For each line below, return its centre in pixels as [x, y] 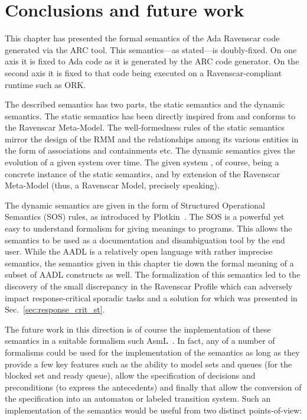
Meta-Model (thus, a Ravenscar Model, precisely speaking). [112, 185]
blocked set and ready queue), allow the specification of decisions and [130, 375]
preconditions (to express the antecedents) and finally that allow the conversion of [153, 387]
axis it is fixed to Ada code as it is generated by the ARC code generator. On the [152, 61]
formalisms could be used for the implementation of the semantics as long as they [152, 352]
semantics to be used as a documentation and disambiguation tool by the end [145, 240]
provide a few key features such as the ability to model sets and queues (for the [148, 364]
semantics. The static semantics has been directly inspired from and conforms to [150, 115]
